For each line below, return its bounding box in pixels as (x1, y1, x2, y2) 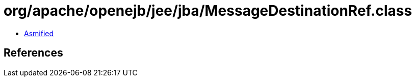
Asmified (24, 29, 54, 38)
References (4, 46, 63, 60)
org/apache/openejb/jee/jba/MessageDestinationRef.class (4, 2, 412, 19)
